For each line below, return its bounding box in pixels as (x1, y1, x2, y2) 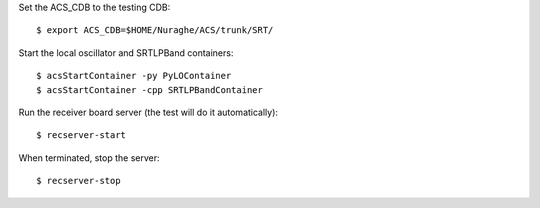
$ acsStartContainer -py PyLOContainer (36, 70, 232, 82)
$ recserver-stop (36, 175, 121, 187)
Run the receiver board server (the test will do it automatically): (18, 106, 279, 118)
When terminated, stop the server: (18, 151, 160, 164)
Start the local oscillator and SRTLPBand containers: (18, 46, 234, 59)
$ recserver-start (36, 130, 127, 141)
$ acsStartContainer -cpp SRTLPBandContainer (36, 84, 264, 95)
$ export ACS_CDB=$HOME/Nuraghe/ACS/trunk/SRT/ (36, 25, 274, 36)
